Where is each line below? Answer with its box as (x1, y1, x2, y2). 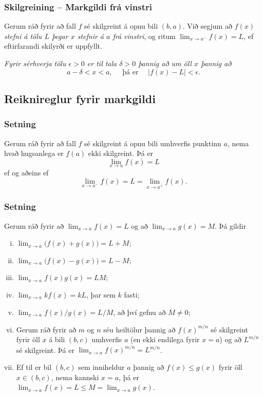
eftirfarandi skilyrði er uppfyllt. (4, 41, 102, 51)
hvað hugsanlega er (4, 148, 64, 159)
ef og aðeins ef (4, 167, 49, 177)
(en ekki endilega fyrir (130, 334, 200, 345)
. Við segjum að (182, 21, 232, 31)
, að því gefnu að (113, 306, 166, 317)
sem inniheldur (78, 361, 125, 372)
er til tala (87, 58, 117, 68)
